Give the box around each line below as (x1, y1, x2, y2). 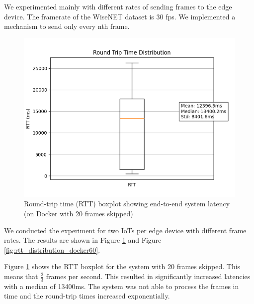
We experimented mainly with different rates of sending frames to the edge (4, 1, 232, 11)
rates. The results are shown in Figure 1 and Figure (4, 235, 162, 245)
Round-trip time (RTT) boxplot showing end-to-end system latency (24, 198, 230, 209)
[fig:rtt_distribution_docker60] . (4, 244, 100, 255)
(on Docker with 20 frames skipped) (24, 208, 133, 218)
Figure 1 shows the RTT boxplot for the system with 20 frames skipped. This (4, 261, 241, 272)
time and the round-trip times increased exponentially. (4, 291, 170, 301)
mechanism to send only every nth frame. (4, 21, 130, 31)
